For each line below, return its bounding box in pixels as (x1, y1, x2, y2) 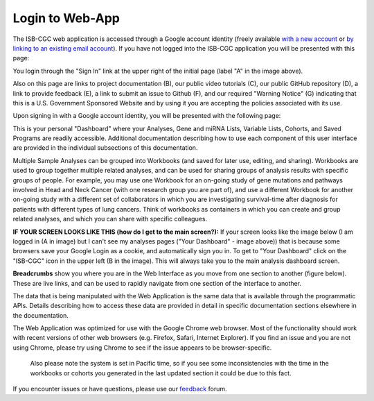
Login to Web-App (12, 10, 121, 26)
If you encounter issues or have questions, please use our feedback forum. (12, 385, 227, 393)
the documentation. (12, 311, 69, 319)
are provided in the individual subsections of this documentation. (12, 144, 198, 152)
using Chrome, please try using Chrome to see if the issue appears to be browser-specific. (12, 343, 272, 352)
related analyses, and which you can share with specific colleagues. (12, 215, 208, 223)
